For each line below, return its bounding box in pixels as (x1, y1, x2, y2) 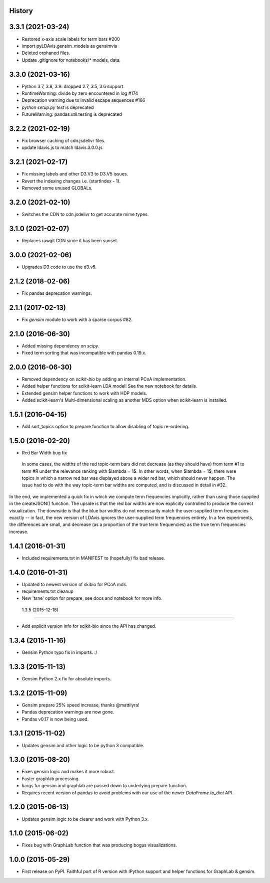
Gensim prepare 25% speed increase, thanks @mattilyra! (21, 702, 139, 708)
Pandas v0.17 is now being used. (21, 716, 89, 722)
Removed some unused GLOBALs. (21, 185, 92, 191)
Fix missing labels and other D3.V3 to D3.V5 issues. (21, 171, 128, 177)
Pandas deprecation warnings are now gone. (21, 709, 114, 715)
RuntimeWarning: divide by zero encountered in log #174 (21, 90, 138, 96)
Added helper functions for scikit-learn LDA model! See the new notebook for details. (21, 383, 197, 389)
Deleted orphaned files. (21, 50, 70, 56)
